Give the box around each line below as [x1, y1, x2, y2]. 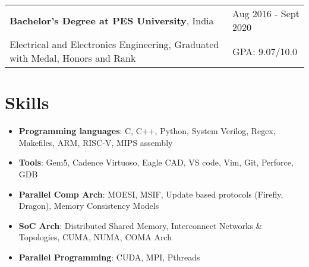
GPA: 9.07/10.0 [232, 44, 297, 58]
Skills [5, 90, 49, 115]
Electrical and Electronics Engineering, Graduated [10, 37, 219, 51]
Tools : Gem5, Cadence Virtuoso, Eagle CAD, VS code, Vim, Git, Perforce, [18, 156, 294, 169]
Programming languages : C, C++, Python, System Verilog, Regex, [18, 125, 276, 137]
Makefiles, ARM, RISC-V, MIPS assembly [18, 136, 173, 148]
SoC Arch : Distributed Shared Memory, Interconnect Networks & [18, 219, 263, 231]
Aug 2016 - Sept [232, 7, 299, 20]
